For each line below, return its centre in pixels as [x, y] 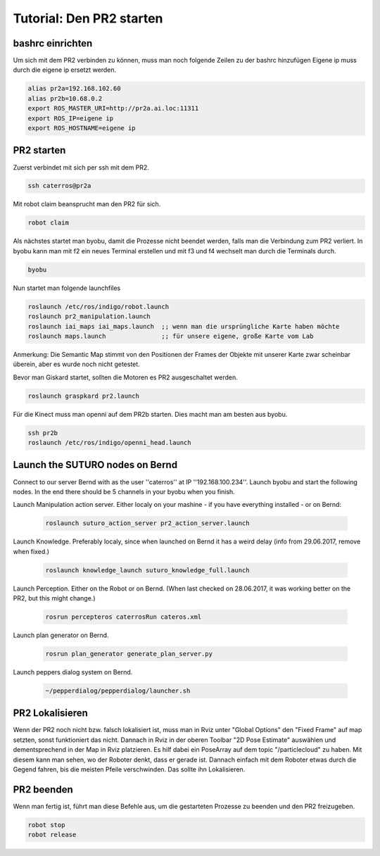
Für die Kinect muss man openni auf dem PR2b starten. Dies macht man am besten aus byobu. [150, 414]
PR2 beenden [43, 789]
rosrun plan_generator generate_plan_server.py [129, 654]
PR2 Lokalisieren [50, 713]
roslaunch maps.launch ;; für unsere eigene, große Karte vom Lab [171, 336]
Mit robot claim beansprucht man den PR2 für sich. [87, 204]
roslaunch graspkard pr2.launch [84, 396]
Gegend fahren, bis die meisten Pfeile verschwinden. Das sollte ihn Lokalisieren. [129, 769]
